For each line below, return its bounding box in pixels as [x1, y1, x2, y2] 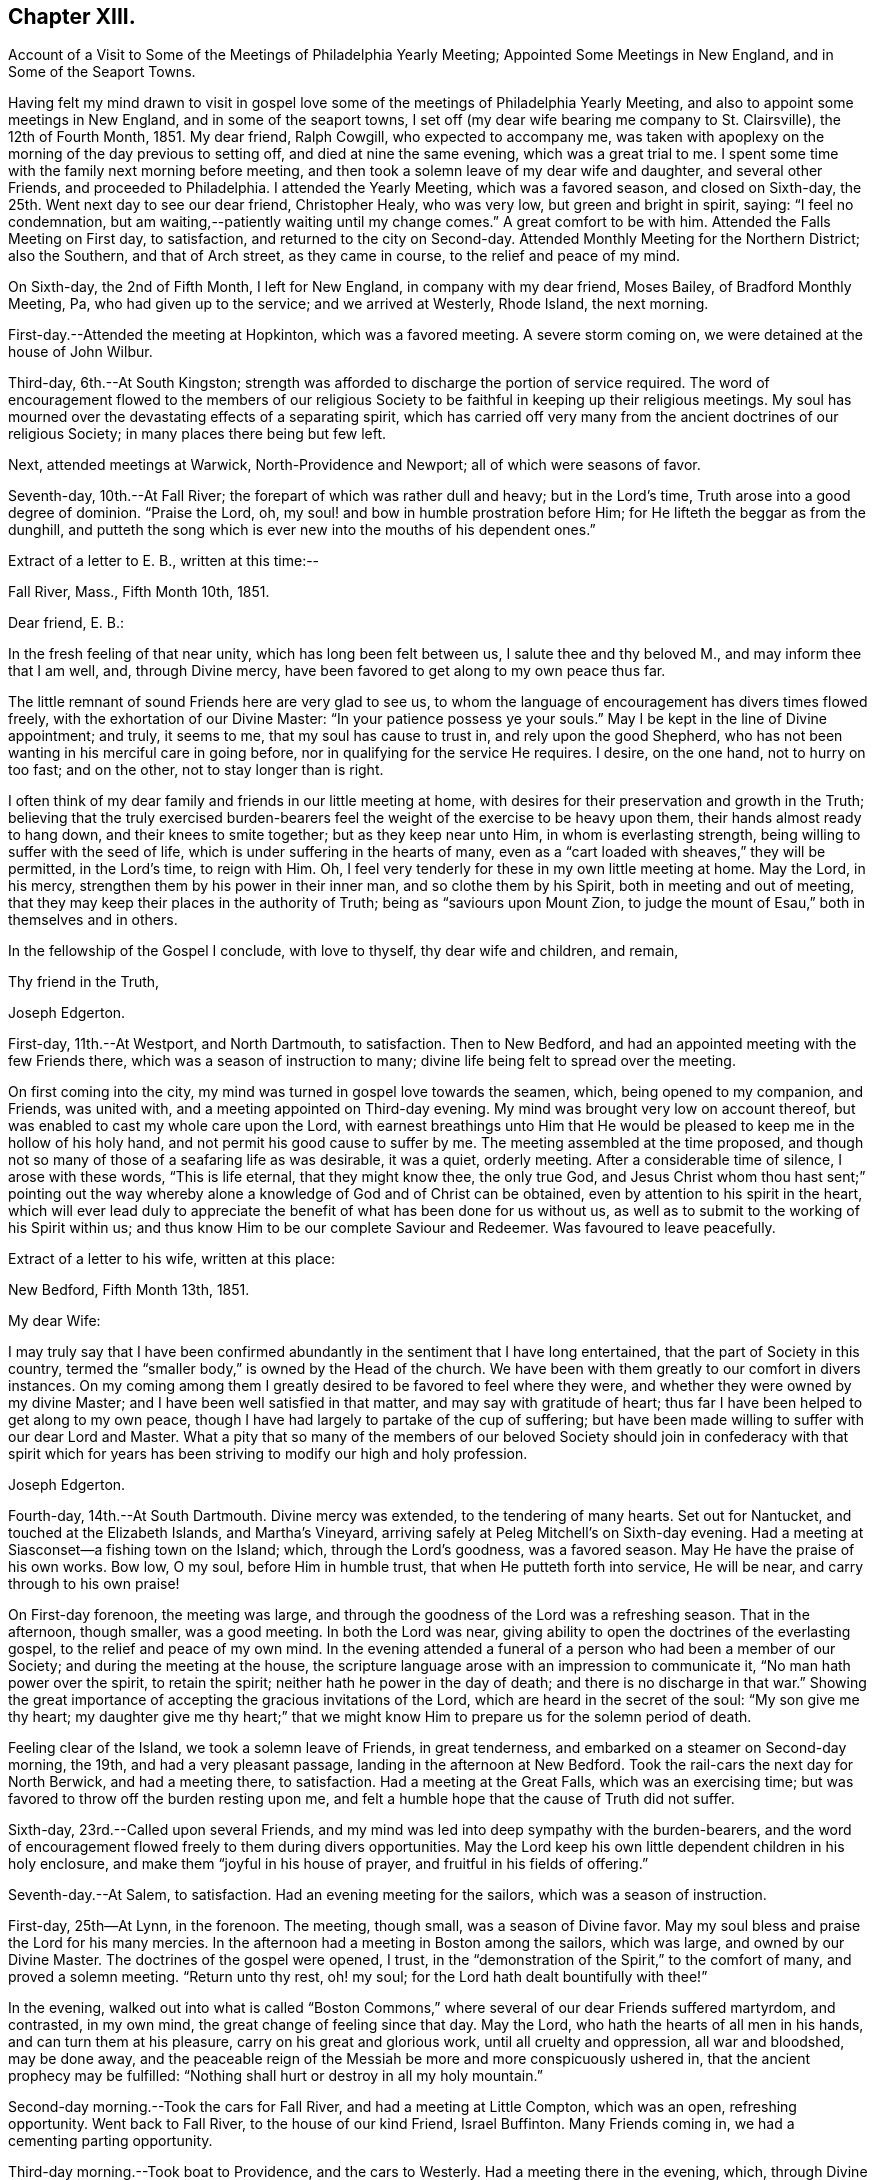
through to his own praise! [8, 1575, 180, 1593]
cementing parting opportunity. [8, 2132, 213, 2150]
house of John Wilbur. [8, 343, 153, 361]
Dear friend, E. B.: [8, 614, 125, 632]
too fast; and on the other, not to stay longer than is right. [8, 761, 384, 779]
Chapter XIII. [8, 4, 136, 29]
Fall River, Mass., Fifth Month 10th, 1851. [8, 583, 270, 601]
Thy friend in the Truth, [8, 973, 160, 991]
